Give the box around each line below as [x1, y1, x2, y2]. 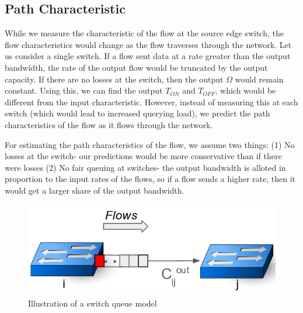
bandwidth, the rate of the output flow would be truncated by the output [5, 61, 268, 73]
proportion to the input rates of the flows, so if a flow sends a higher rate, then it [5, 173, 295, 185]
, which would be [215, 84, 276, 97]
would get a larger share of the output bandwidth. [5, 184, 184, 196]
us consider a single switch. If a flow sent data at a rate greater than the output [5, 50, 291, 62]
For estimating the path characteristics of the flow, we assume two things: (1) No [5, 138, 295, 150]
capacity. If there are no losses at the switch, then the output [5, 73, 224, 85]
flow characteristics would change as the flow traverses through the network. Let [5, 38, 292, 50]
